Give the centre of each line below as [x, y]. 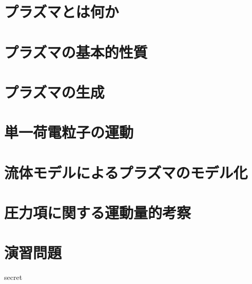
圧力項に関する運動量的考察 [98, 212]
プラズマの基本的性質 [76, 52]
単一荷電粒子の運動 [69, 132]
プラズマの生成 [54, 92]
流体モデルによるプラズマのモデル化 [126, 172]
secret [13, 277]
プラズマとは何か [62, 12]
